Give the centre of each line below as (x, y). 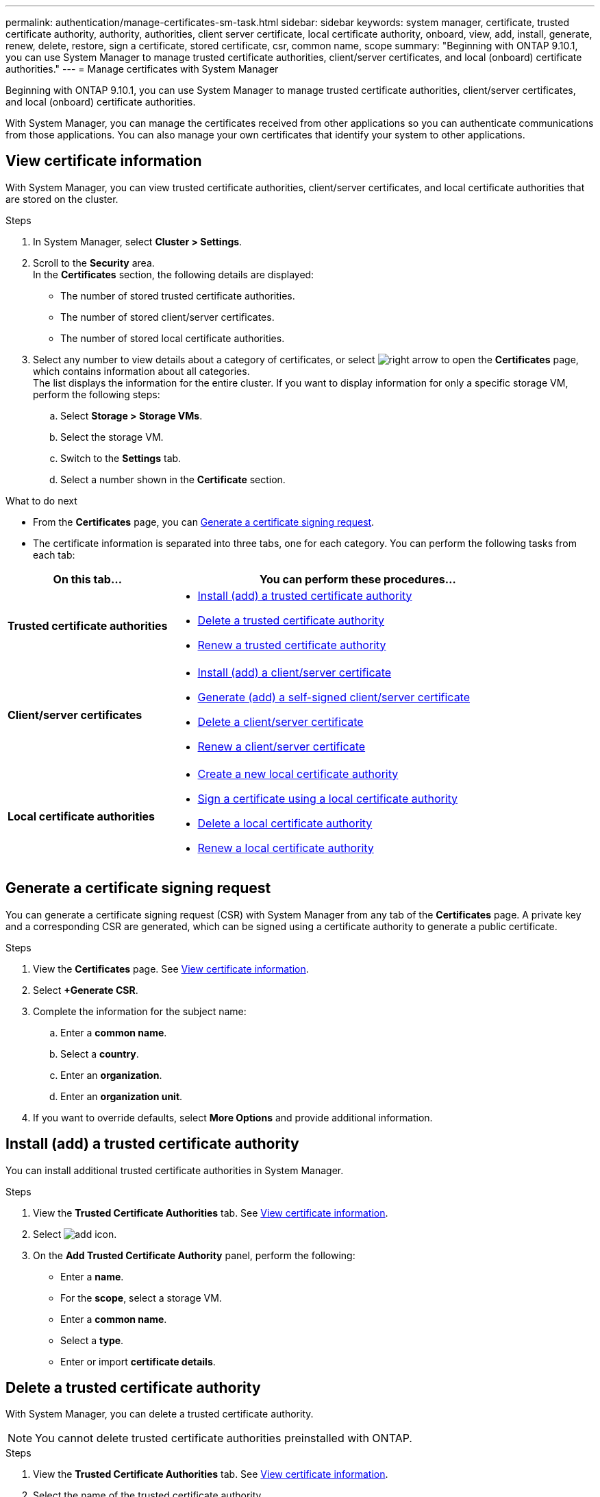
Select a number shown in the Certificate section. (173, 479)
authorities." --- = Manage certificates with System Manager (142, 69)
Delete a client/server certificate (280, 721)
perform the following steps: (97, 394)
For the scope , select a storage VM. (141, 1298)
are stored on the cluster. (62, 199)
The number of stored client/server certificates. (167, 317)
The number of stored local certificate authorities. (173, 338)
